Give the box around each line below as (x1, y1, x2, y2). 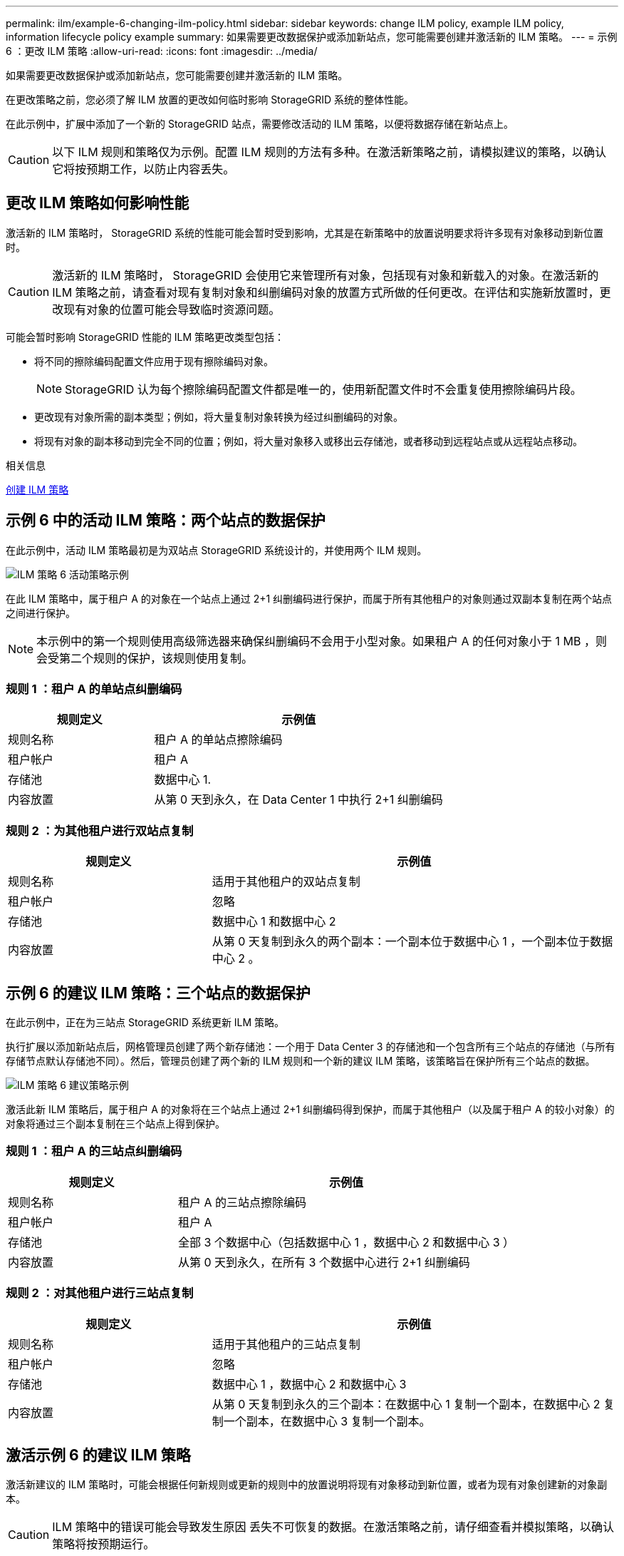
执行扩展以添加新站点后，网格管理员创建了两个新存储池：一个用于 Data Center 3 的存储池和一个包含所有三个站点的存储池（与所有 (6, 1040, 615, 1053)
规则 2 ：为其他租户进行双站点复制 (6, 823, 194, 838)
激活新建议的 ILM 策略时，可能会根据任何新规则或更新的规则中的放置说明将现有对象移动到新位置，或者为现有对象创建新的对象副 (6, 1478, 608, 1491)
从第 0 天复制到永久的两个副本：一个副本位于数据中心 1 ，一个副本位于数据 (212, 934, 613, 949)
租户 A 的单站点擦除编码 (154, 732, 283, 747)
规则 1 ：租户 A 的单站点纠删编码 (6, 682, 182, 697)
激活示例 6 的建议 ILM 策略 (6, 1445, 191, 1464)
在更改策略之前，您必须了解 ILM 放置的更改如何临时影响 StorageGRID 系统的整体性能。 (6, 93, 415, 106)
